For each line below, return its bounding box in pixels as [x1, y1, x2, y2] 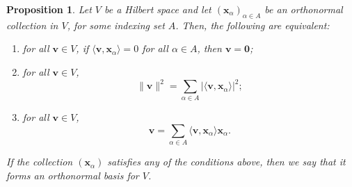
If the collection [6, 154, 73, 169]
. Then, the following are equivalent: [175, 17, 330, 32]
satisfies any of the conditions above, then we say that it [107, 154, 346, 169]
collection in [6, 17, 58, 32]
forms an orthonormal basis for [6, 168, 139, 182]
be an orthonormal [264, 2, 343, 16]
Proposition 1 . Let [6, 2, 92, 16]
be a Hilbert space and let [104, 2, 211, 16]
